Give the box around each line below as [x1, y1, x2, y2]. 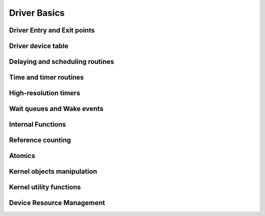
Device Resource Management [9, 199, 106, 207]
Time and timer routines [9, 73, 84, 82]
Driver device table [9, 42, 69, 50]
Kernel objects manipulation [9, 167, 98, 176]
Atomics [9, 152, 35, 160]
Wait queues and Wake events [9, 105, 104, 113]
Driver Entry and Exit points [9, 26, 95, 34]
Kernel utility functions [9, 183, 81, 191]
